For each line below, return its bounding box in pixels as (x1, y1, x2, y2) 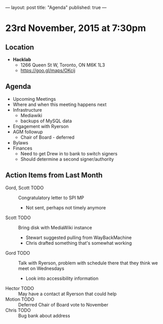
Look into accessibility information (25, 275, 99, 281)
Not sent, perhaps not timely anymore (25, 204, 106, 210)
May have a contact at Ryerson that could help (18, 291, 117, 297)
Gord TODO (5, 249, 30, 256)
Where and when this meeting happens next (12, 101, 107, 107)
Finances (12, 145, 32, 151)
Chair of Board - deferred (20, 134, 75, 140)
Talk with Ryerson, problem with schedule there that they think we (18, 260, 158, 266)
